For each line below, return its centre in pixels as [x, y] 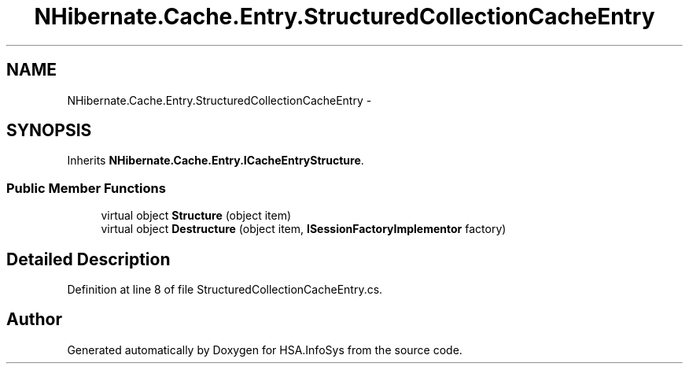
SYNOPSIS [49, 131]
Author [34, 320]
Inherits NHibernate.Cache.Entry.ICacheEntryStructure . [216, 161]
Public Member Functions [86, 188]
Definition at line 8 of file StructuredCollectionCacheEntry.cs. [225, 290]
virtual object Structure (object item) [196, 216]
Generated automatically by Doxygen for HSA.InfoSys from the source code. [265, 350]
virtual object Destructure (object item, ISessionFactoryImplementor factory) [304, 229]
